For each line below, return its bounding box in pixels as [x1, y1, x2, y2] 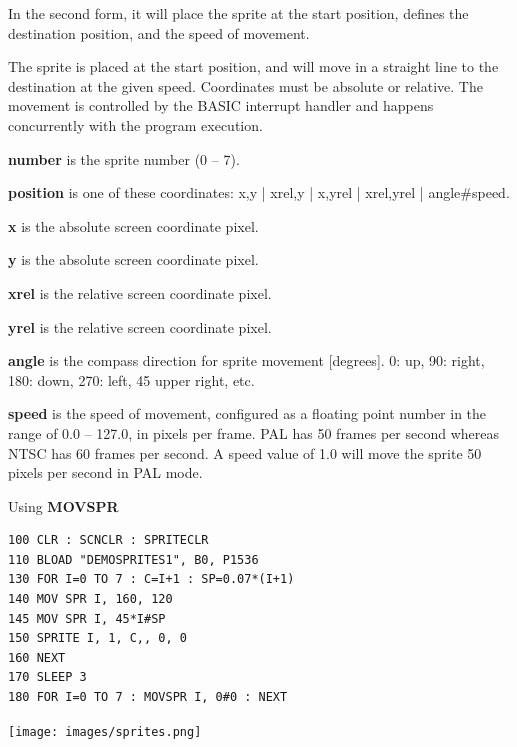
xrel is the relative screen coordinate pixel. [8, 282, 272, 303]
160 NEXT [8, 650, 66, 665]
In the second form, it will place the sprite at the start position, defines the [8, 3, 469, 23]
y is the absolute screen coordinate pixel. [8, 249, 259, 270]
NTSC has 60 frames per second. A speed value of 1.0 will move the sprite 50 [8, 442, 482, 463]
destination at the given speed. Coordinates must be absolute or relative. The [8, 75, 483, 96]
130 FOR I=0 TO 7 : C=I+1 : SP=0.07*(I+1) [8, 572, 295, 587]
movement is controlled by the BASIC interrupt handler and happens [8, 95, 434, 116]
